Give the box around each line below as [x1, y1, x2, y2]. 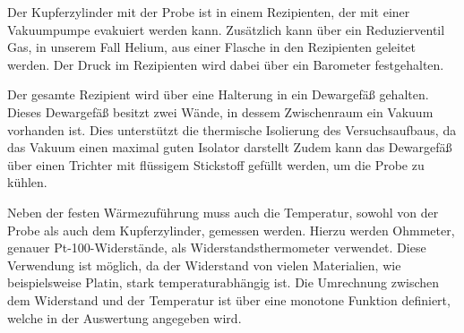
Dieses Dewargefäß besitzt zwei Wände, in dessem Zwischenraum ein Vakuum [7, 102, 434, 121]
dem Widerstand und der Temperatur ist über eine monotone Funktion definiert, [7, 290, 451, 309]
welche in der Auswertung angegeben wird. [7, 308, 242, 327]
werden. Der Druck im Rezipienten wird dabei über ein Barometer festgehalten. [7, 55, 444, 73]
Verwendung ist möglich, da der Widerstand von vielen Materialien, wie [7, 255, 401, 274]
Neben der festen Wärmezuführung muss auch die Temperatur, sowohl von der [7, 202, 439, 221]
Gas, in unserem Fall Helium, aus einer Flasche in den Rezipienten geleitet [7, 38, 417, 56]
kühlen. [7, 173, 47, 192]
